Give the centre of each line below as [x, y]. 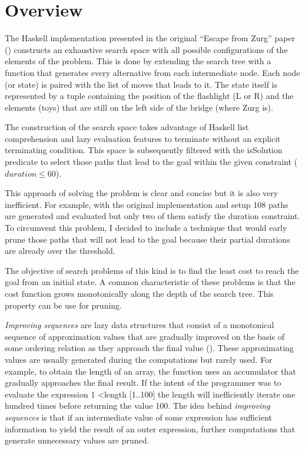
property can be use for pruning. [63, 305]
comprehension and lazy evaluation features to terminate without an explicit [143, 138]
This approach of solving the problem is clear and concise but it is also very [142, 193]
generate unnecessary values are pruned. [77, 440]
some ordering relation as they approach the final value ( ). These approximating [149, 348]
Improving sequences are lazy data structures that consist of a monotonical [140, 325]
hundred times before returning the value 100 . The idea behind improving [137, 406]
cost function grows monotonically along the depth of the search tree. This [139, 293]
